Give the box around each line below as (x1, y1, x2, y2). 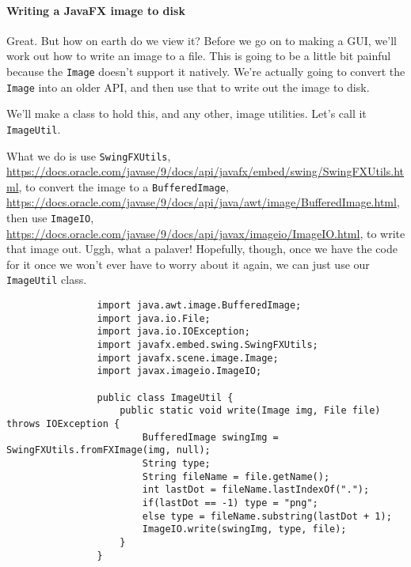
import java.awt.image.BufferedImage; (97, 300, 302, 312)
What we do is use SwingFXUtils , (6, 147, 171, 164)
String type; (142, 458, 211, 470)
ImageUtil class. (6, 271, 87, 288)
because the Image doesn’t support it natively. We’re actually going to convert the (6, 62, 405, 79)
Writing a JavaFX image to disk (6, 2, 185, 18)
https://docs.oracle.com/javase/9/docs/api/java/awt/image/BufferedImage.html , (6, 194, 400, 210)
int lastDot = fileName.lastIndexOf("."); (142, 484, 370, 496)
